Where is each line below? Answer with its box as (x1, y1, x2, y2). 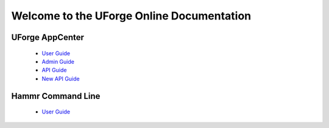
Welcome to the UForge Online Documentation (11, 9, 252, 22)
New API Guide (41, 75, 80, 82)
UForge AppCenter (11, 32, 85, 42)
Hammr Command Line (11, 91, 101, 101)
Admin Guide (41, 58, 74, 65)
